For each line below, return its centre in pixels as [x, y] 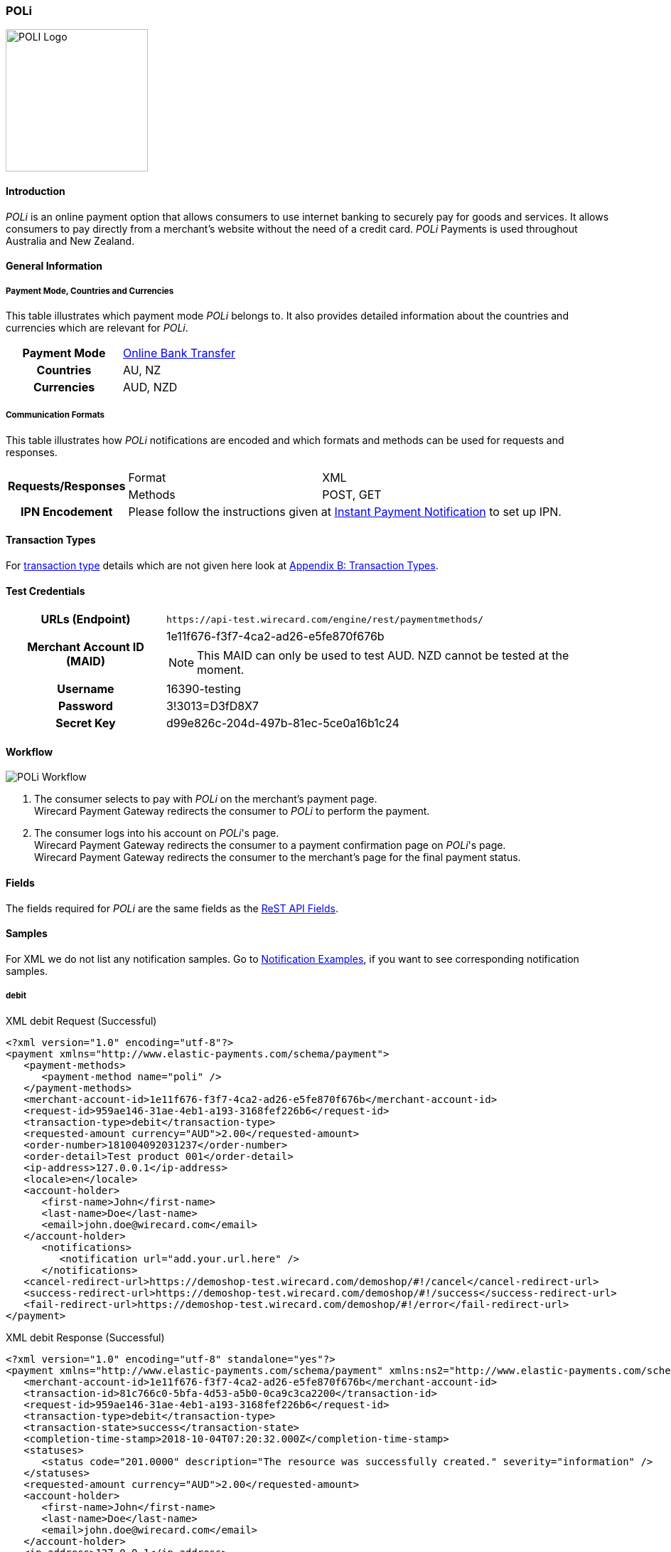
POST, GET [352, 494]
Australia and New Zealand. [70, 241]
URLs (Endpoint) [86, 619]
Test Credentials [45, 591]
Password [86, 706]
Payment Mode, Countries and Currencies [90, 291]
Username [86, 689]
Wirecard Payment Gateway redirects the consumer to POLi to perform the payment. [232, 811]
